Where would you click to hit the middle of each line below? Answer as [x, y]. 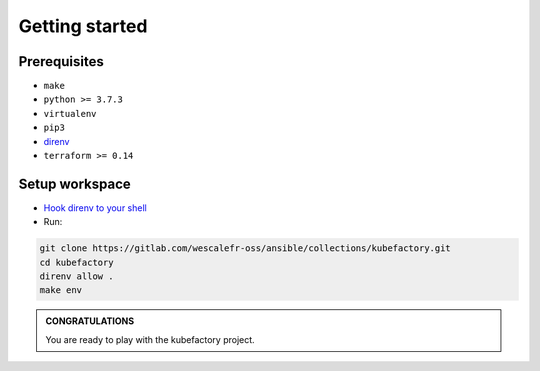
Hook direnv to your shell [95, 207]
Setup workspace [75, 183]
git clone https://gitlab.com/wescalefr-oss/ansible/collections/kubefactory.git [245, 248]
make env [61, 290]
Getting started [83, 26]
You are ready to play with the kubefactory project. [150, 339]
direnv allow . [76, 276]
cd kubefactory [76, 262]
